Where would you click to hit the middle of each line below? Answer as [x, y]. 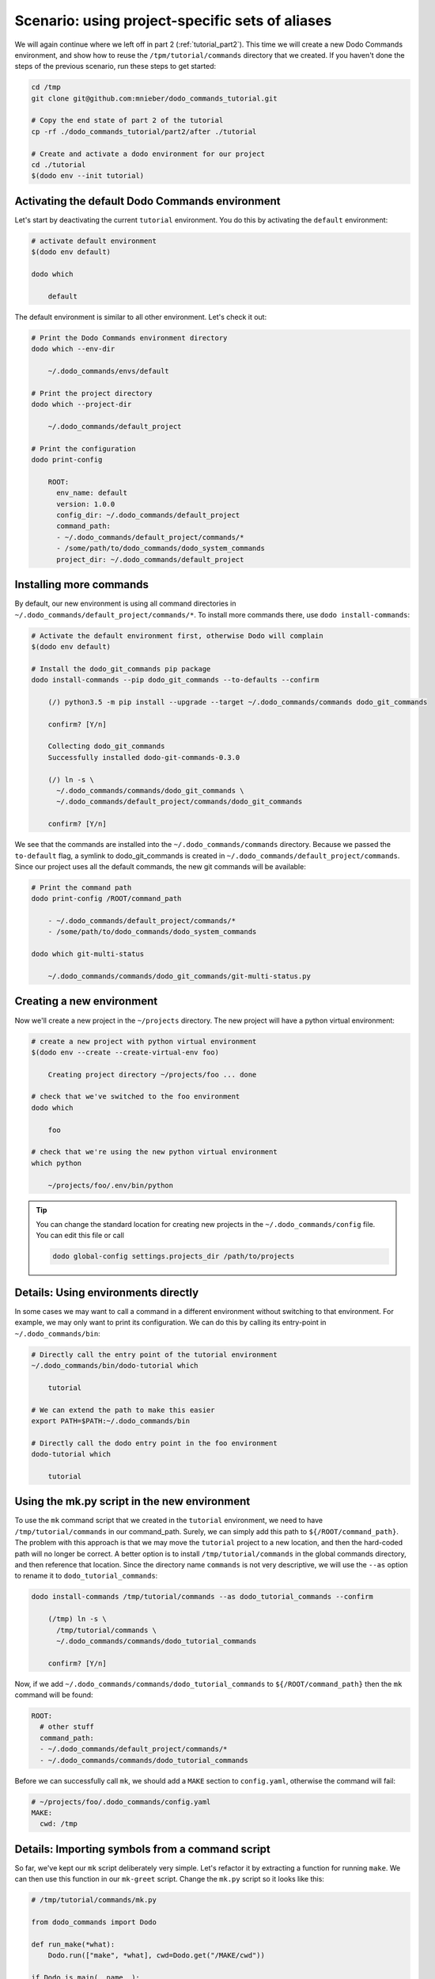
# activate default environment [94, 241]
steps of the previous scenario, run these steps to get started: [115, 66]
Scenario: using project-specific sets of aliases [173, 21]
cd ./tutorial [59, 165]
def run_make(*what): [73, 1944]
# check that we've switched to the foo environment [136, 1097]
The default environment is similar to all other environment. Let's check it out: [141, 317]
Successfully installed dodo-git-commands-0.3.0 [144, 757]
